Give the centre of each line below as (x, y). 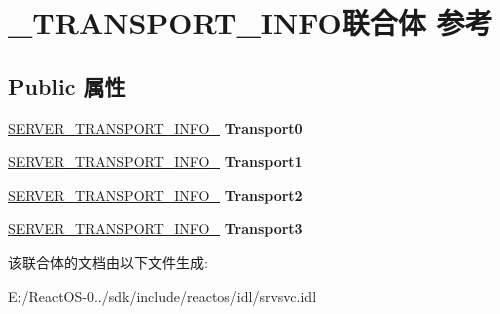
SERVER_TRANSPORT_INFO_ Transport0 (155, 127)
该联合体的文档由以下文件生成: (108, 261)
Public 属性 (67, 85)
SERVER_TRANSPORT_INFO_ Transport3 (155, 228)
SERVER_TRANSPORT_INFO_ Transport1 (155, 161)
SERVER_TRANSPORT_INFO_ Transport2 (155, 194)
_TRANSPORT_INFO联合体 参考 (250, 22)
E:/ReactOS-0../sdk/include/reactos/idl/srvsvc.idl (162, 295)
